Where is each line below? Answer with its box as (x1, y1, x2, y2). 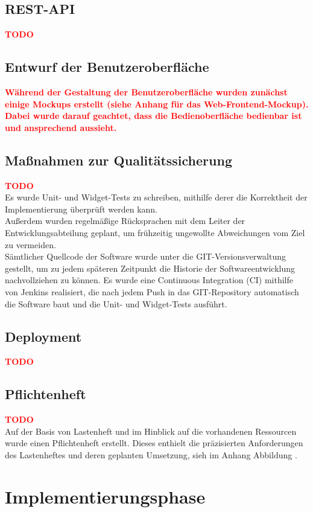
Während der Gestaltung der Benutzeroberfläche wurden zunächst (5, 86, 288, 98)
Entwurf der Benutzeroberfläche (5, 57, 209, 76)
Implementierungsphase (5, 484, 206, 508)
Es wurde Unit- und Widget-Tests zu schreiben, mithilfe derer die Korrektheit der (5, 191, 308, 203)
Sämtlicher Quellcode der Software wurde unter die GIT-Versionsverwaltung (5, 250, 286, 263)
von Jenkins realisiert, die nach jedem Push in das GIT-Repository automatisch (5, 285, 299, 298)
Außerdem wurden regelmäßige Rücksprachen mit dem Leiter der (5, 214, 245, 227)
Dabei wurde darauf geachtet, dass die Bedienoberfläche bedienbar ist (5, 109, 302, 122)
